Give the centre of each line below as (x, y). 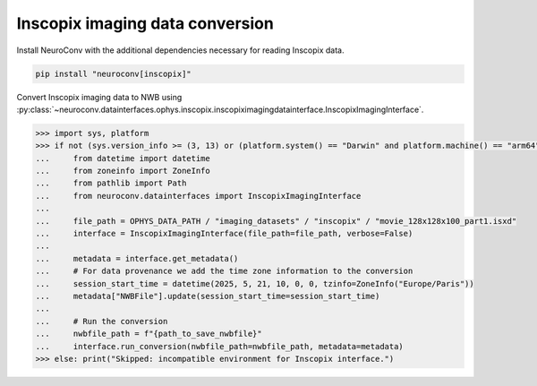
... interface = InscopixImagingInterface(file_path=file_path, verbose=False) (224, 234)
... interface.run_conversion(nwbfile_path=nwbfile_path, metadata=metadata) (220, 346)
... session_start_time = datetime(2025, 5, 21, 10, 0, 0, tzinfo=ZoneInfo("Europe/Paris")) (255, 283)
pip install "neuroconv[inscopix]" (113, 73)
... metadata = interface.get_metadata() (137, 258)
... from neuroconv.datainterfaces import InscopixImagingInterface (198, 196)
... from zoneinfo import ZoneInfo (123, 171)
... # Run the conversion (102, 321)
